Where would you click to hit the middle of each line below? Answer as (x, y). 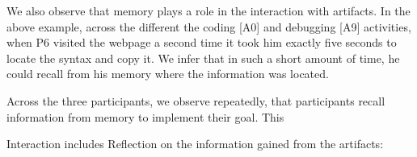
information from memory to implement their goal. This (145, 116)
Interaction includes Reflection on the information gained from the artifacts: (195, 144)
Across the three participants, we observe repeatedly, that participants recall (196, 100)
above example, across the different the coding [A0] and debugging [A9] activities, (209, 26)
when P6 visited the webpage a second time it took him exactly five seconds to (202, 42)
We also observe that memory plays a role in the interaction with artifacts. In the (208, 10)
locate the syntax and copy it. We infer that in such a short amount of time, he (203, 58)
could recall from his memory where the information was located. (168, 74)
